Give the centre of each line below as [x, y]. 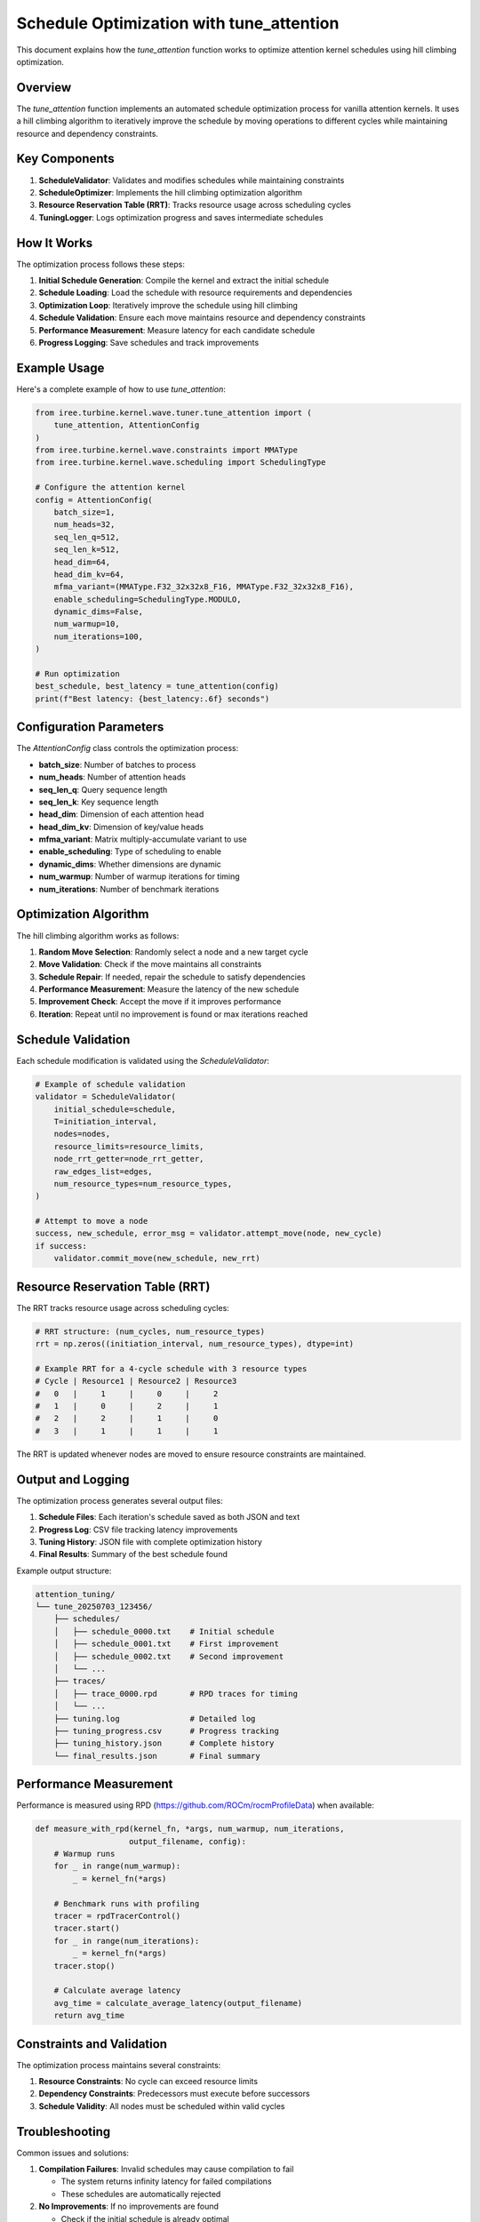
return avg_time [89, 2016]
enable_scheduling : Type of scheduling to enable [130, 851]
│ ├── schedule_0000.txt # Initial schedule [164, 1631]
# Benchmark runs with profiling [127, 1903]
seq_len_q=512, [87, 537]
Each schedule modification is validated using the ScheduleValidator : [143, 1060]
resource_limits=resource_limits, [129, 1146]
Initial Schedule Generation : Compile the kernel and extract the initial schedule [184, 280]
